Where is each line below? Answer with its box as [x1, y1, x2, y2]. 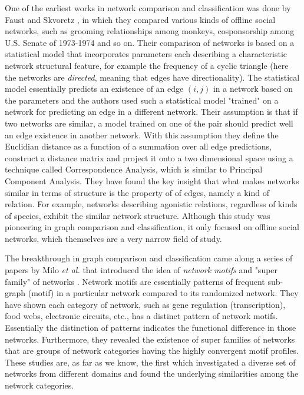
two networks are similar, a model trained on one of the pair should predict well [5, 117, 293, 129]
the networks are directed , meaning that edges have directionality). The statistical [5, 71, 300, 83]
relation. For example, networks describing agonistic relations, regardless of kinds [5, 198, 298, 210]
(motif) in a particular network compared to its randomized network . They [28, 287, 299, 299]
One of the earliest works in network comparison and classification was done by [5, 2, 291, 14]
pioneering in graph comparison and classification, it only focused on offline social [5, 221, 299, 233]
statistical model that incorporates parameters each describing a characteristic [5, 48, 288, 60]
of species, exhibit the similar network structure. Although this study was [5, 209, 270, 221]
